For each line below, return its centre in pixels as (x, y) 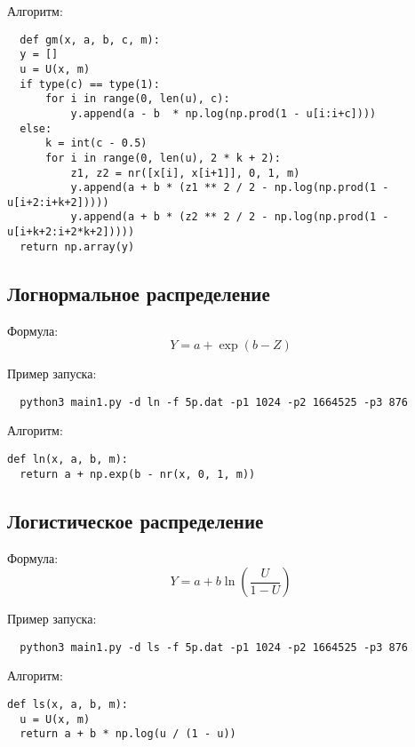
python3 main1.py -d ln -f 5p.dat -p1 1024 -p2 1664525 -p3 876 (214, 402)
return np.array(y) (77, 246)
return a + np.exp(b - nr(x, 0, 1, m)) (138, 474)
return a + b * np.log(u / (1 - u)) (128, 734)
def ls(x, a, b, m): (68, 705)
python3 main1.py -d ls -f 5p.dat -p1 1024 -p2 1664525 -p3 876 (214, 647)
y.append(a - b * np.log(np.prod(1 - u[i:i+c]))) (223, 113)
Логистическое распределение (136, 520)
